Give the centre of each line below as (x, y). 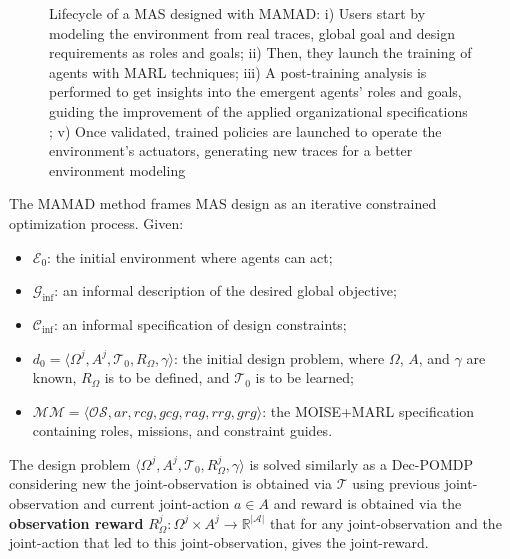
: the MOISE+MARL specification (368, 410)
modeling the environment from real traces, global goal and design (252, 32)
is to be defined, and (167, 377)
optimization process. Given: (96, 222)
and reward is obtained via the (367, 503)
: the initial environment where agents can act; (190, 256)
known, (54, 377)
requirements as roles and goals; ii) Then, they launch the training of (260, 52)
